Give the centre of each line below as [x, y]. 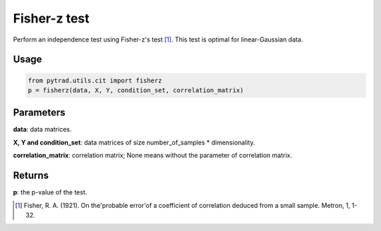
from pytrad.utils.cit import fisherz [95, 80]
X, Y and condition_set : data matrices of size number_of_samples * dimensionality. [134, 142]
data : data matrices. [42, 130]
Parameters [39, 113]
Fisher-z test [51, 18]
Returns [31, 176]
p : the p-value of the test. [50, 192]
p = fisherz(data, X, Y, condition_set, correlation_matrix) [136, 90]
